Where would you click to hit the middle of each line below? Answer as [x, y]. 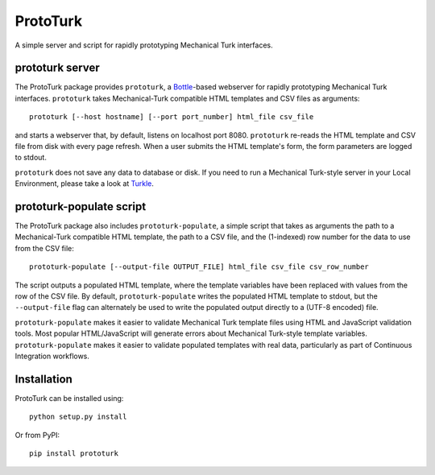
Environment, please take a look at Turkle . [85, 184]
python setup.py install [78, 417]
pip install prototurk [74, 454]
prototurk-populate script [81, 207]
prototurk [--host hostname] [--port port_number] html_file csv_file [172, 117]
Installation [43, 379]
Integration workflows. [52, 356]
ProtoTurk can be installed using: [69, 398]
